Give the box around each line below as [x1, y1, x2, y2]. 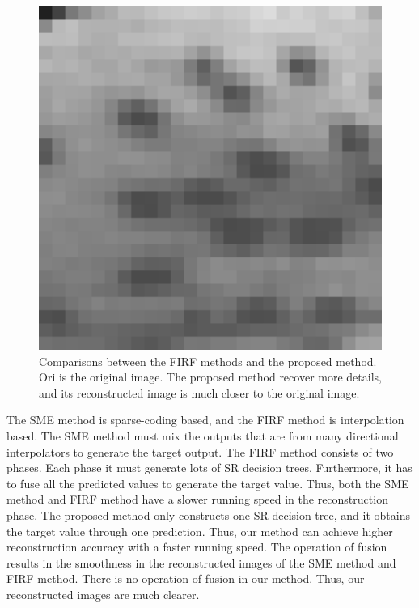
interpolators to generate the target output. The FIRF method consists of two [6, 443, 394, 460]
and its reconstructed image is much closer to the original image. [39, 384, 360, 401]
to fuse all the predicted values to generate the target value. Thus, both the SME [6, 474, 409, 491]
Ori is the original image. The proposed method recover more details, [39, 368, 382, 385]
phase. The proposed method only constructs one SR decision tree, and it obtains [6, 506, 410, 523]
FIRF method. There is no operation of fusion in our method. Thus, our [6, 570, 365, 587]
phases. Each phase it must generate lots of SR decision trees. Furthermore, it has [6, 459, 413, 476]
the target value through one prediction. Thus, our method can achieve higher [6, 522, 393, 539]
